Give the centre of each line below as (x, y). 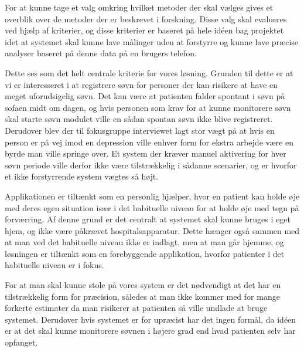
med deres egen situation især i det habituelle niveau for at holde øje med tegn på (152, 207)
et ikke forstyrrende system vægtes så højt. (82, 176)
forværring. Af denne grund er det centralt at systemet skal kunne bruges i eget (148, 219)
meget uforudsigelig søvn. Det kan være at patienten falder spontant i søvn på (145, 96)
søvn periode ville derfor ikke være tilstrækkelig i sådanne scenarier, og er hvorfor (151, 165)
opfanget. (21, 342)
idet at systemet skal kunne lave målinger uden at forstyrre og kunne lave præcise (152, 41)
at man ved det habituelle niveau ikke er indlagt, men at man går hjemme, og (144, 242)
